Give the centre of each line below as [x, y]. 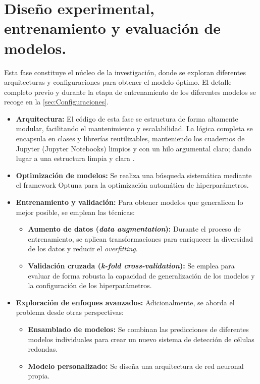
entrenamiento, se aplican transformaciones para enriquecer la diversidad [141, 238]
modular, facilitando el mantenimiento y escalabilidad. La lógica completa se [134, 128]
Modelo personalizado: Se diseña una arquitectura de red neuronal [136, 366]
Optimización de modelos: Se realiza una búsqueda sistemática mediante [134, 175]
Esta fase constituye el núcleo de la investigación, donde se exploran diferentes [125, 72]
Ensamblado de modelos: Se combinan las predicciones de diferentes [138, 329]
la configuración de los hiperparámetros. [90, 285]
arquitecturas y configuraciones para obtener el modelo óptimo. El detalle [118, 82]
